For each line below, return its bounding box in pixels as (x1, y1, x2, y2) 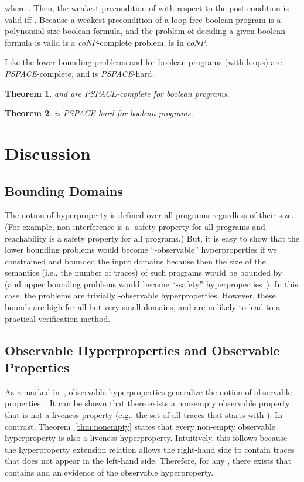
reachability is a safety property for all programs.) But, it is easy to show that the (5, 232, 299, 244)
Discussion (5, 141, 91, 165)
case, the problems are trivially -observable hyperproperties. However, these (5, 289, 276, 301)
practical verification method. (5, 312, 111, 324)
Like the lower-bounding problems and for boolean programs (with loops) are (5, 56, 282, 68)
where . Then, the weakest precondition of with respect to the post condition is (5, 2, 289, 13)
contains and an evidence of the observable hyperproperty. (5, 466, 214, 478)
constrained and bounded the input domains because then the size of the (5, 254, 266, 267)
